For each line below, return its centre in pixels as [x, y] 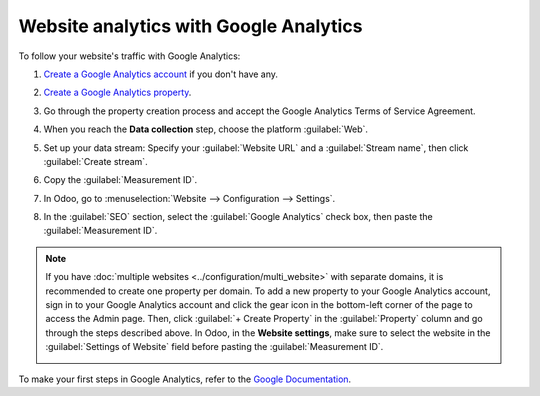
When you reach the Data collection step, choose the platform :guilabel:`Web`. [206, 129]
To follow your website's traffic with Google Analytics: [129, 56]
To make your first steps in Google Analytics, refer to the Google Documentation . [185, 379]
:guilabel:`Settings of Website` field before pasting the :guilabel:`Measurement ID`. [214, 347]
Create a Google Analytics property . [117, 92]
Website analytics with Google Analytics [190, 26]
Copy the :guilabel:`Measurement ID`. [120, 180]
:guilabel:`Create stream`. [96, 161]
